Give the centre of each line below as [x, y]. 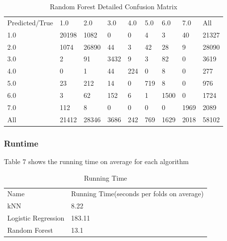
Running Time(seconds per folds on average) [138, 194]
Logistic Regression [36, 218]
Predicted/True [30, 22]
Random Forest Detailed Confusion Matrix [113, 6]
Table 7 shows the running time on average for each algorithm [96, 161]
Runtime [21, 143]
